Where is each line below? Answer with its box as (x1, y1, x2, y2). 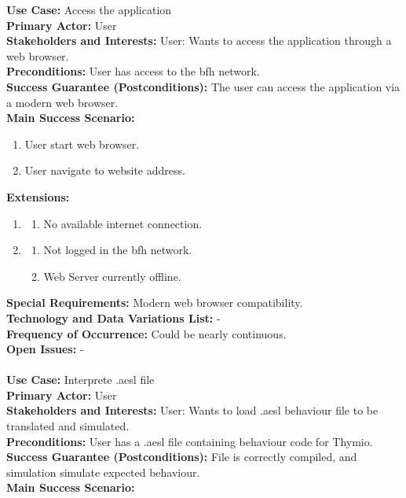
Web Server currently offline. (43, 267, 181, 284)
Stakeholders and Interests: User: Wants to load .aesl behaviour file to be (6, 402, 379, 419)
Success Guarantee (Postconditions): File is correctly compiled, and (6, 448, 357, 465)
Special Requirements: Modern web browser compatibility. (6, 294, 303, 311)
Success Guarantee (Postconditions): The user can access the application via (6, 78, 401, 94)
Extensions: (6, 188, 70, 205)
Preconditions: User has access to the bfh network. (6, 63, 260, 79)
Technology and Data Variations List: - (6, 309, 221, 326)
